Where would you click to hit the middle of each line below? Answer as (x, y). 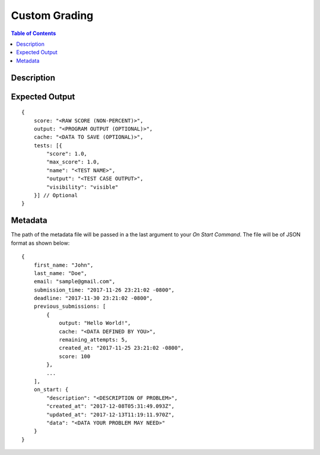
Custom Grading (52, 15)
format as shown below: (40, 243)
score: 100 (75, 356)
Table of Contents (33, 33)
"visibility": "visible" (82, 187)
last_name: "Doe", (60, 273)
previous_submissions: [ (70, 307)
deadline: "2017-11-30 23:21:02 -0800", (93, 298)
